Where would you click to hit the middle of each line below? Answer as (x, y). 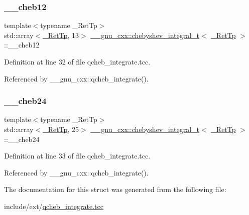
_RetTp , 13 (61, 35)
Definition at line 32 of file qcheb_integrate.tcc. (77, 61)
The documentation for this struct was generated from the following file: (115, 189)
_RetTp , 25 (61, 129)
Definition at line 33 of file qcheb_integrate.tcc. (77, 156)
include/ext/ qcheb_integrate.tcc (54, 206)
